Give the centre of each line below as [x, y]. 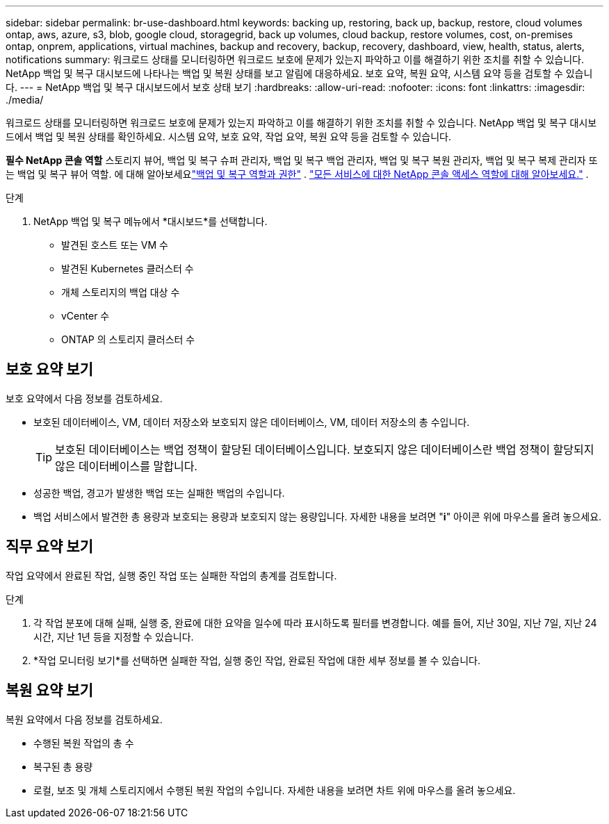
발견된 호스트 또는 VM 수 [115, 245]
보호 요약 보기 [49, 370]
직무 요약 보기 [49, 547]
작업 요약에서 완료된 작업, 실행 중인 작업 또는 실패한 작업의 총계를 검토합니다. [171, 575]
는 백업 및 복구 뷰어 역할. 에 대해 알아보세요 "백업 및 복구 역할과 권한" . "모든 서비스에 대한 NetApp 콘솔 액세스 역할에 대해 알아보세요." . [297, 174]
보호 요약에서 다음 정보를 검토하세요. [84, 398]
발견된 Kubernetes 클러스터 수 [128, 269]
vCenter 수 [86, 316]
